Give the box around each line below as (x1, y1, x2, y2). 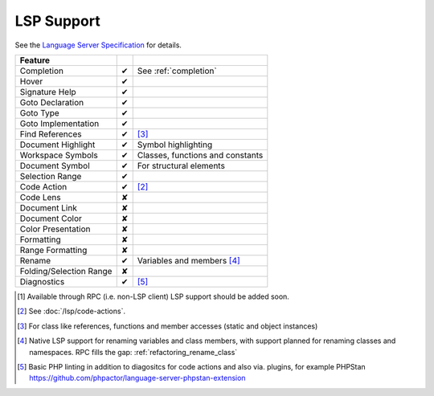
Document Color (19, 213, 82, 224)
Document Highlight (19, 139, 96, 150)
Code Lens (19, 191, 61, 202)
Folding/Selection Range (19, 265, 113, 276)
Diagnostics (19, 276, 65, 287)
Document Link (19, 202, 78, 213)
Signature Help (19, 86, 76, 97)
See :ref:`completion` (137, 65, 217, 76)
